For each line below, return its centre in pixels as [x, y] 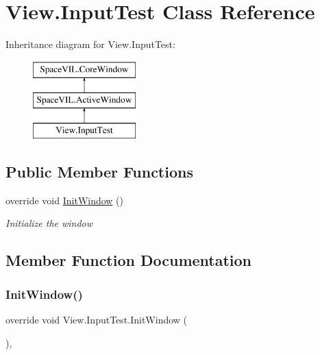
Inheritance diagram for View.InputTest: [90, 44]
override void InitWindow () [65, 200]
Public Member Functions [99, 172]
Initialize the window [49, 223]
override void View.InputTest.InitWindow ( [97, 320]
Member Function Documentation [129, 260]
